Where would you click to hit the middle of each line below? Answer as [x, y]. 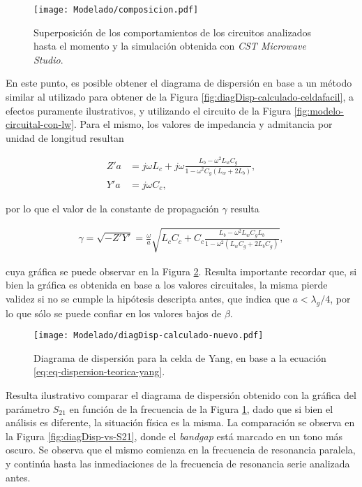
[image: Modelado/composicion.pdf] [116, 10]
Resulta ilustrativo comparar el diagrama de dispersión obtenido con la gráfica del [181, 395]
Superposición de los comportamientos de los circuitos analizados [173, 32]
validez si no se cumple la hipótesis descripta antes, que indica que [148, 298]
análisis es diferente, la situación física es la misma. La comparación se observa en [180, 422]
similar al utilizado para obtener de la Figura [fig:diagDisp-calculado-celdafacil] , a [180, 97]
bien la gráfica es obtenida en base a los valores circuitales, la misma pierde [167, 285]
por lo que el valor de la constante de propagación [112, 209]
